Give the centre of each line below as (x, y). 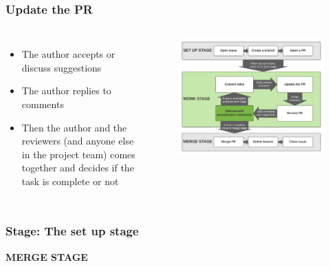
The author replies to (66, 90)
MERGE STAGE (47, 256)
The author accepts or (68, 54)
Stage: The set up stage (72, 231)
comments (43, 104)
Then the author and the (74, 127)
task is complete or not (70, 181)
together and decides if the (78, 168)
